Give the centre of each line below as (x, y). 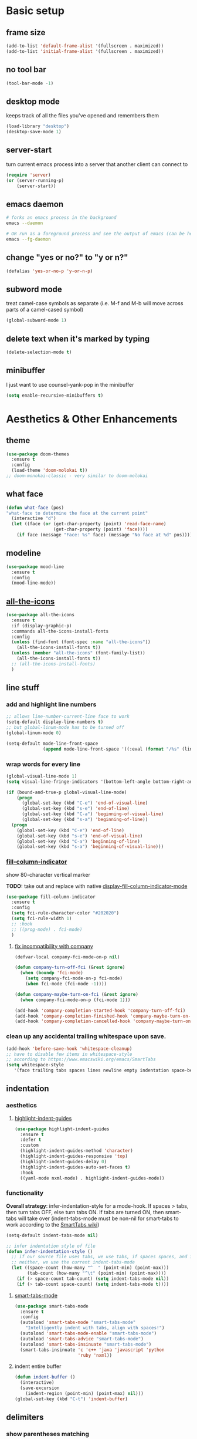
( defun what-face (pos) (35, 508)
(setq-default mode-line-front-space (52, 744)
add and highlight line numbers (51, 704)
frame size (26, 33)
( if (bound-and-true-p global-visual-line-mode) (67, 792)
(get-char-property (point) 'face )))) (101, 529)
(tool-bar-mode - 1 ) (30, 83)
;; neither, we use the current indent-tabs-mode (73, 1262)
